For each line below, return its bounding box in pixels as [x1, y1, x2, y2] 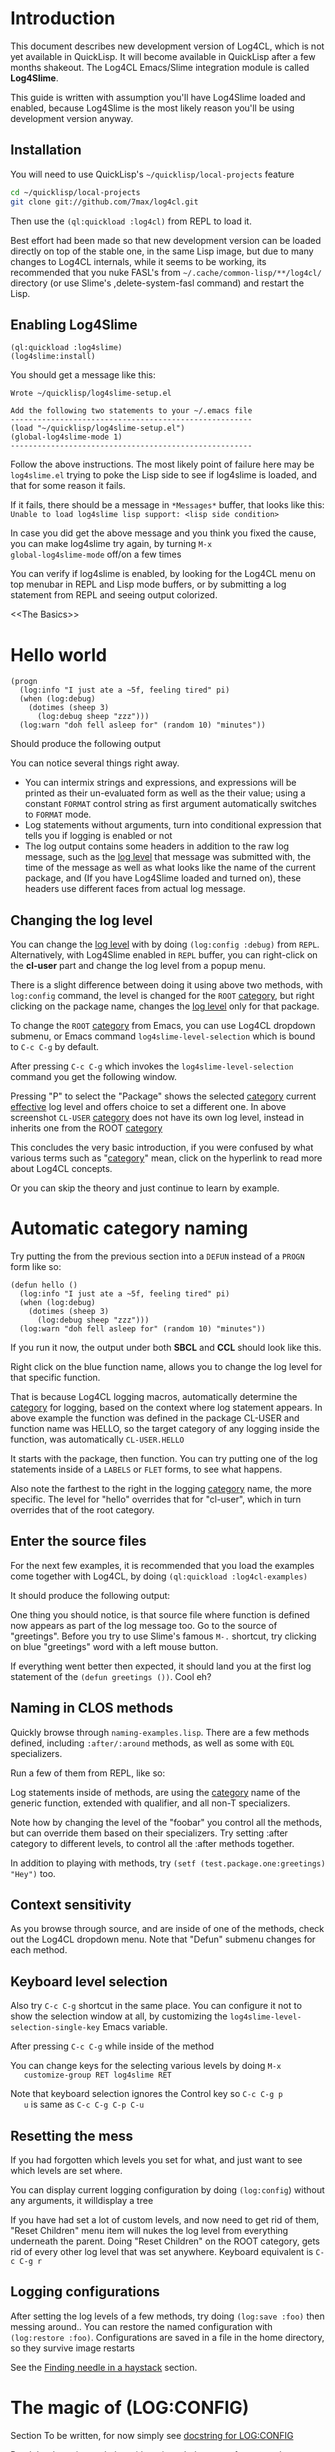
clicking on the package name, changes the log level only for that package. [10, 1000, 320, 1012]
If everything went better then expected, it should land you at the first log [10, 1660, 312, 1672]
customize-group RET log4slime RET [23, 2070, 172, 2081]
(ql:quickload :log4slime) [10, 343, 123, 353]
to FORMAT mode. [24, 808, 92, 821]
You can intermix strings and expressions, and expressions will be [24, 777, 297, 789]
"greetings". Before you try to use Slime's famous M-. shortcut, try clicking [10, 1630, 317, 1642]
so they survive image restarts [10, 2342, 136, 2354]
